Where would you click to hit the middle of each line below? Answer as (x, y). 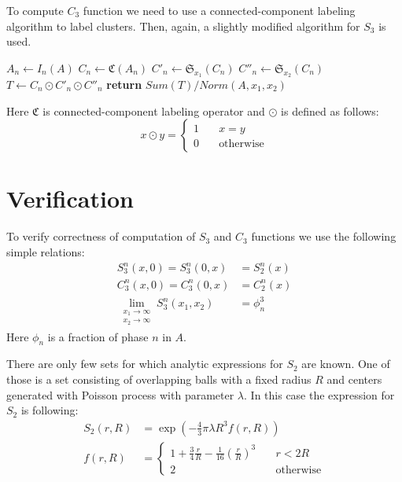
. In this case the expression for (319, 394)
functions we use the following (324, 236)
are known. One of (346, 364)
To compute (35, 10)
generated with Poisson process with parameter (120, 394)
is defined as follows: (330, 110)
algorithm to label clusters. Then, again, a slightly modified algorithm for (183, 26)
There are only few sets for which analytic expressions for (145, 364)
